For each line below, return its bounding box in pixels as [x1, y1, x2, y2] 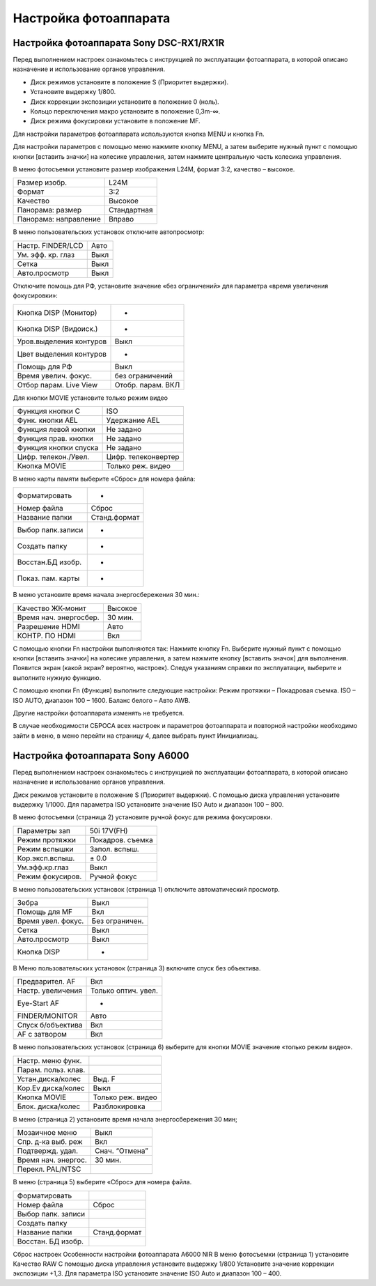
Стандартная [108, 206, 153, 215]
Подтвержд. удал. [17, 1146, 79, 1156]
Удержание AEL [106, 415, 160, 425]
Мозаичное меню [17, 1128, 77, 1138]
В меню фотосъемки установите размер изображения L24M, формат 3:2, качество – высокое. [13, 164, 295, 173]
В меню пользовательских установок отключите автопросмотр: [13, 228, 205, 236]
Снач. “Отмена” [94, 1146, 149, 1156]
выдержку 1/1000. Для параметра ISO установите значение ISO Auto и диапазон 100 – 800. [13, 800, 284, 808]
